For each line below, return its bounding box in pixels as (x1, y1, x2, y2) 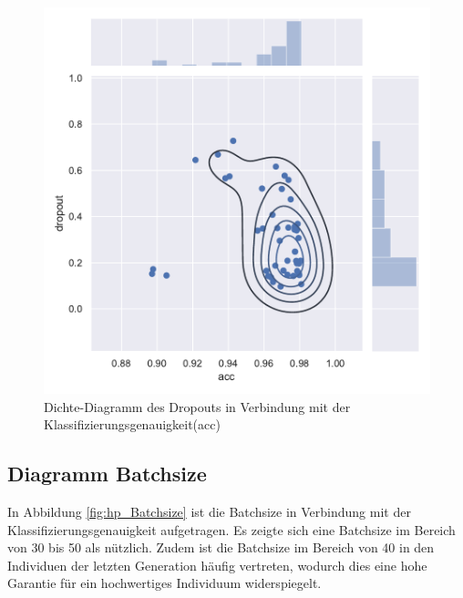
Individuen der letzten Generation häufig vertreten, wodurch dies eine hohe (7, 555, 427, 574)
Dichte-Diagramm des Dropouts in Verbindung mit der (44, 397, 351, 416)
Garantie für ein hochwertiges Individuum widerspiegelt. (7, 573, 322, 593)
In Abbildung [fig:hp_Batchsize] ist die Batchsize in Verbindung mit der (7, 501, 411, 521)
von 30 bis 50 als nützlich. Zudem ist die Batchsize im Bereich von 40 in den (7, 538, 435, 557)
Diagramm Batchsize (7, 459, 207, 488)
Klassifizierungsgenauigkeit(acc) (44, 415, 221, 434)
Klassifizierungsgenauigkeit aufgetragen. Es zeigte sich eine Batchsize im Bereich (7, 520, 456, 539)
